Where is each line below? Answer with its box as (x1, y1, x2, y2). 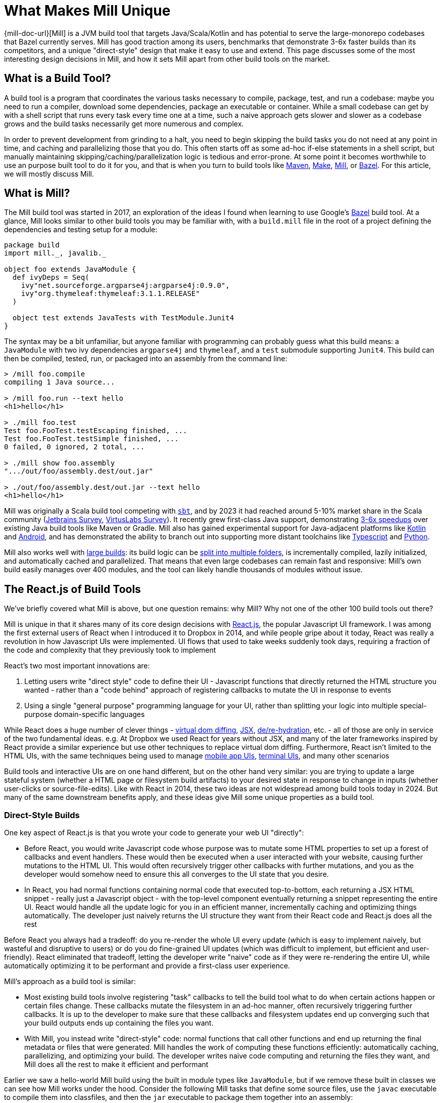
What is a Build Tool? (4, 72, 111, 85)
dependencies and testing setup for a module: (4, 225, 158, 234)
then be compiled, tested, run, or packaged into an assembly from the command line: (4, 354, 287, 363)
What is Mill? (4, 187, 70, 200)
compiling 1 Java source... (4, 378, 115, 387)
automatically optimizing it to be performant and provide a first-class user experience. (4, 961, 290, 970)
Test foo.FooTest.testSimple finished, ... (4, 435, 179, 443)
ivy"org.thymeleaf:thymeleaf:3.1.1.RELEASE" (21, 289, 200, 298)
